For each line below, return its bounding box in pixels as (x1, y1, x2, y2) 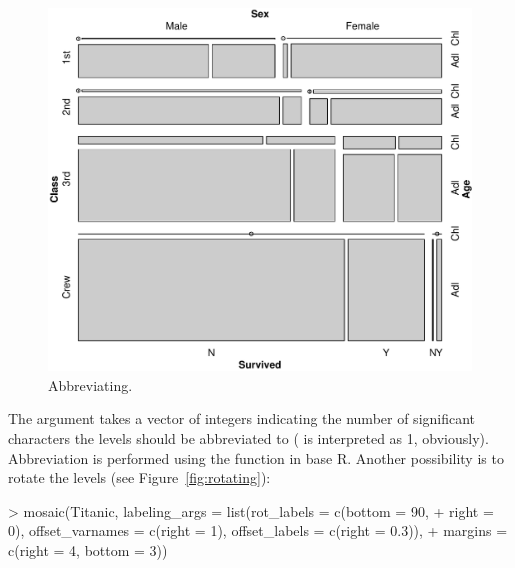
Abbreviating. (48, 374, 133, 395)
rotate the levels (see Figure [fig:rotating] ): (8, 467, 271, 488)
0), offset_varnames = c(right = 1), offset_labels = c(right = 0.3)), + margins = (8, 520, 508, 541)
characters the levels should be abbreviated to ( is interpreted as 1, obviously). (8, 427, 489, 448)
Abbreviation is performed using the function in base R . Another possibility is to (8, 447, 504, 468)
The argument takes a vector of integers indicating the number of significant (8, 408, 476, 429)
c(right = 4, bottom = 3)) (8, 539, 168, 560)
